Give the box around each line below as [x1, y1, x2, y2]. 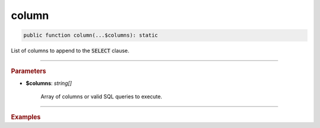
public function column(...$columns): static [23, 32, 158, 39]
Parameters [11, 67, 47, 75]
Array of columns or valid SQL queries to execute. [40, 93, 162, 100]
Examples [11, 113, 41, 121]
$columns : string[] [25, 79, 72, 87]
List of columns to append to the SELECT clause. [11, 47, 130, 55]
